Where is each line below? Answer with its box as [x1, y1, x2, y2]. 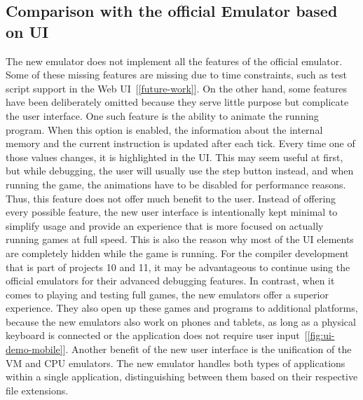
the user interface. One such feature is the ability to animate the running [6, 108, 319, 123]
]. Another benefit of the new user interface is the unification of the [62, 342, 352, 357]
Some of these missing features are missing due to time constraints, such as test [6, 67, 347, 82]
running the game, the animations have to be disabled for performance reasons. [6, 177, 346, 191]
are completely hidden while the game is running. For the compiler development [6, 245, 349, 260]
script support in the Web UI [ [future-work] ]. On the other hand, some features [6, 81, 348, 95]
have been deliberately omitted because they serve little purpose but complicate [6, 95, 349, 109]
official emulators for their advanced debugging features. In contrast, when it [6, 273, 335, 288]
